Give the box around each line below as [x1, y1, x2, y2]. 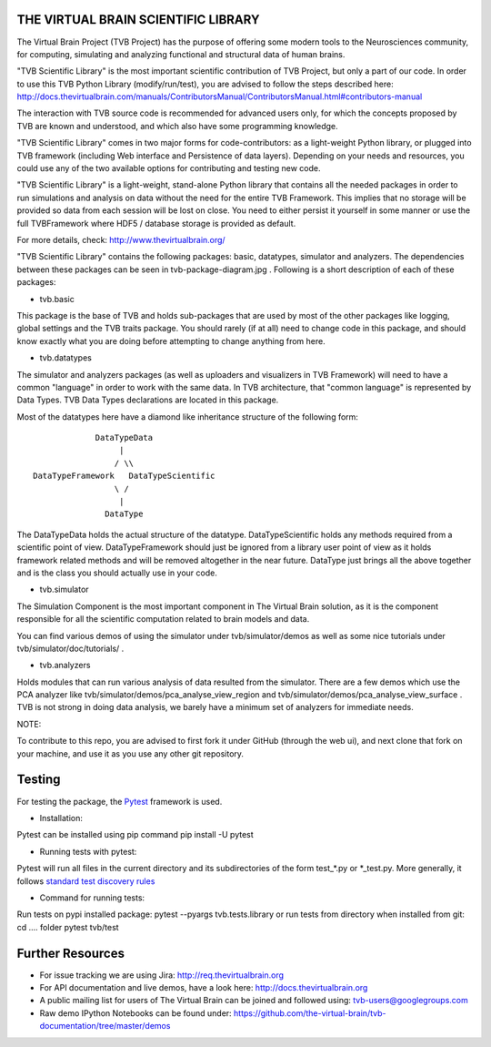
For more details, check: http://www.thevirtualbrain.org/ [16, 234, 226, 245]
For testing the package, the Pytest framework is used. [16, 796, 223, 807]
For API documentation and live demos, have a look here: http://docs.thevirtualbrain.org [39, 981, 368, 992]
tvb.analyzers [39, 660, 91, 671]
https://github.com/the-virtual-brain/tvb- [233, 1007, 386, 1019]
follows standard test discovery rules [16, 875, 155, 887]
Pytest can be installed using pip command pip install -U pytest [16, 829, 254, 840]
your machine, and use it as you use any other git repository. [16, 747, 245, 759]
